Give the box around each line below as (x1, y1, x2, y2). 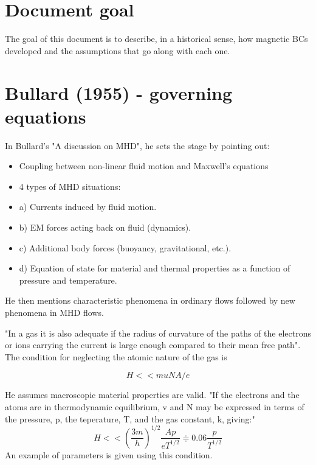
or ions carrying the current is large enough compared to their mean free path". (5, 338, 301, 351)
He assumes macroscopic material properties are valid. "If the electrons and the (5, 388, 300, 401)
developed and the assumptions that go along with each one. (5, 44, 230, 57)
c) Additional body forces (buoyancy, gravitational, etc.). (19, 241, 232, 254)
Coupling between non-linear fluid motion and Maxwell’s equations (19, 159, 269, 172)
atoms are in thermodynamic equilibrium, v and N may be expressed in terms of (5, 400, 304, 413)
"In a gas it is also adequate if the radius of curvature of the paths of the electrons (5, 326, 311, 339)
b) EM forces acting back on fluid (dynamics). (19, 221, 191, 233)
